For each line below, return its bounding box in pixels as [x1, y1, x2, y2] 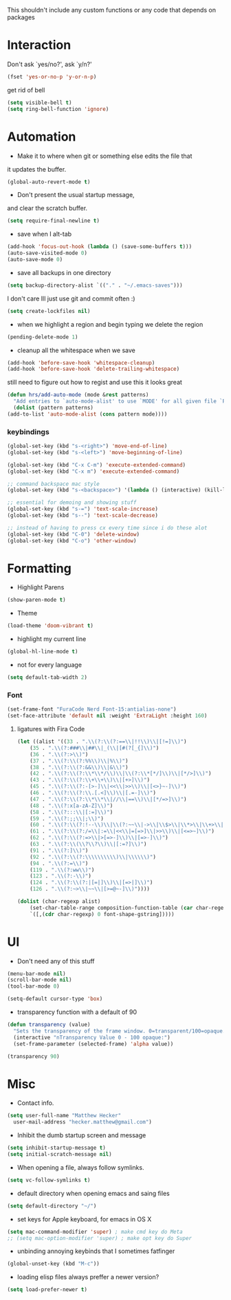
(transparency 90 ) [7, 1053, 60, 1060]
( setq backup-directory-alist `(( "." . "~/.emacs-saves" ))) [7, 282, 184, 289]
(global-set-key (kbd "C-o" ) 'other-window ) [7, 537, 137, 544]
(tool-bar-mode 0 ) [7, 983, 60, 990]
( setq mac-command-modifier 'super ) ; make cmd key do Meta [7, 1228, 184, 1235]
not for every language [16, 661, 82, 669]
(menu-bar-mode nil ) [7, 970, 67, 977]
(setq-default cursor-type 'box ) [7, 995, 103, 1002]
